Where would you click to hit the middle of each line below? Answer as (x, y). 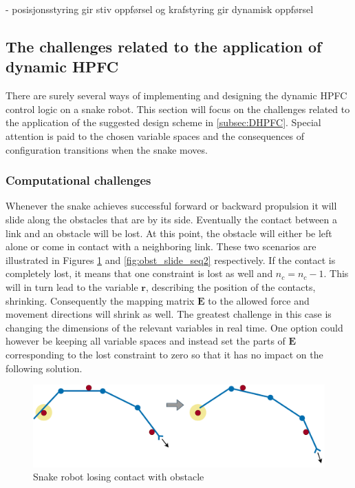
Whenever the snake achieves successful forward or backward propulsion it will (171, 206)
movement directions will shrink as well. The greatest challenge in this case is (169, 314)
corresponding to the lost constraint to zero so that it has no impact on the (164, 354)
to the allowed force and (259, 300)
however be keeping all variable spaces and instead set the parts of (146, 341)
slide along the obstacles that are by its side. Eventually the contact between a (172, 219)
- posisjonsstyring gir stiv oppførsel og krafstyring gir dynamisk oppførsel (160, 9)
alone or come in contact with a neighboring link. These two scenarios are (161, 246)
